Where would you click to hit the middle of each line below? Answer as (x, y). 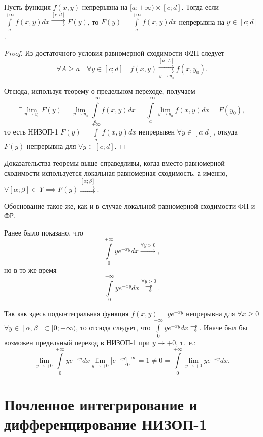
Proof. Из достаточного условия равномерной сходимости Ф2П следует (114, 53)
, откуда (225, 131)
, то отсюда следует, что (113, 327)
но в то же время (30, 269)
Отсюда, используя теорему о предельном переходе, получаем (100, 91)
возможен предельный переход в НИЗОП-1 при (77, 342)
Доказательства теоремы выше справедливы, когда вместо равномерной (114, 163)
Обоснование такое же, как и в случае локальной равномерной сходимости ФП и (130, 205)
